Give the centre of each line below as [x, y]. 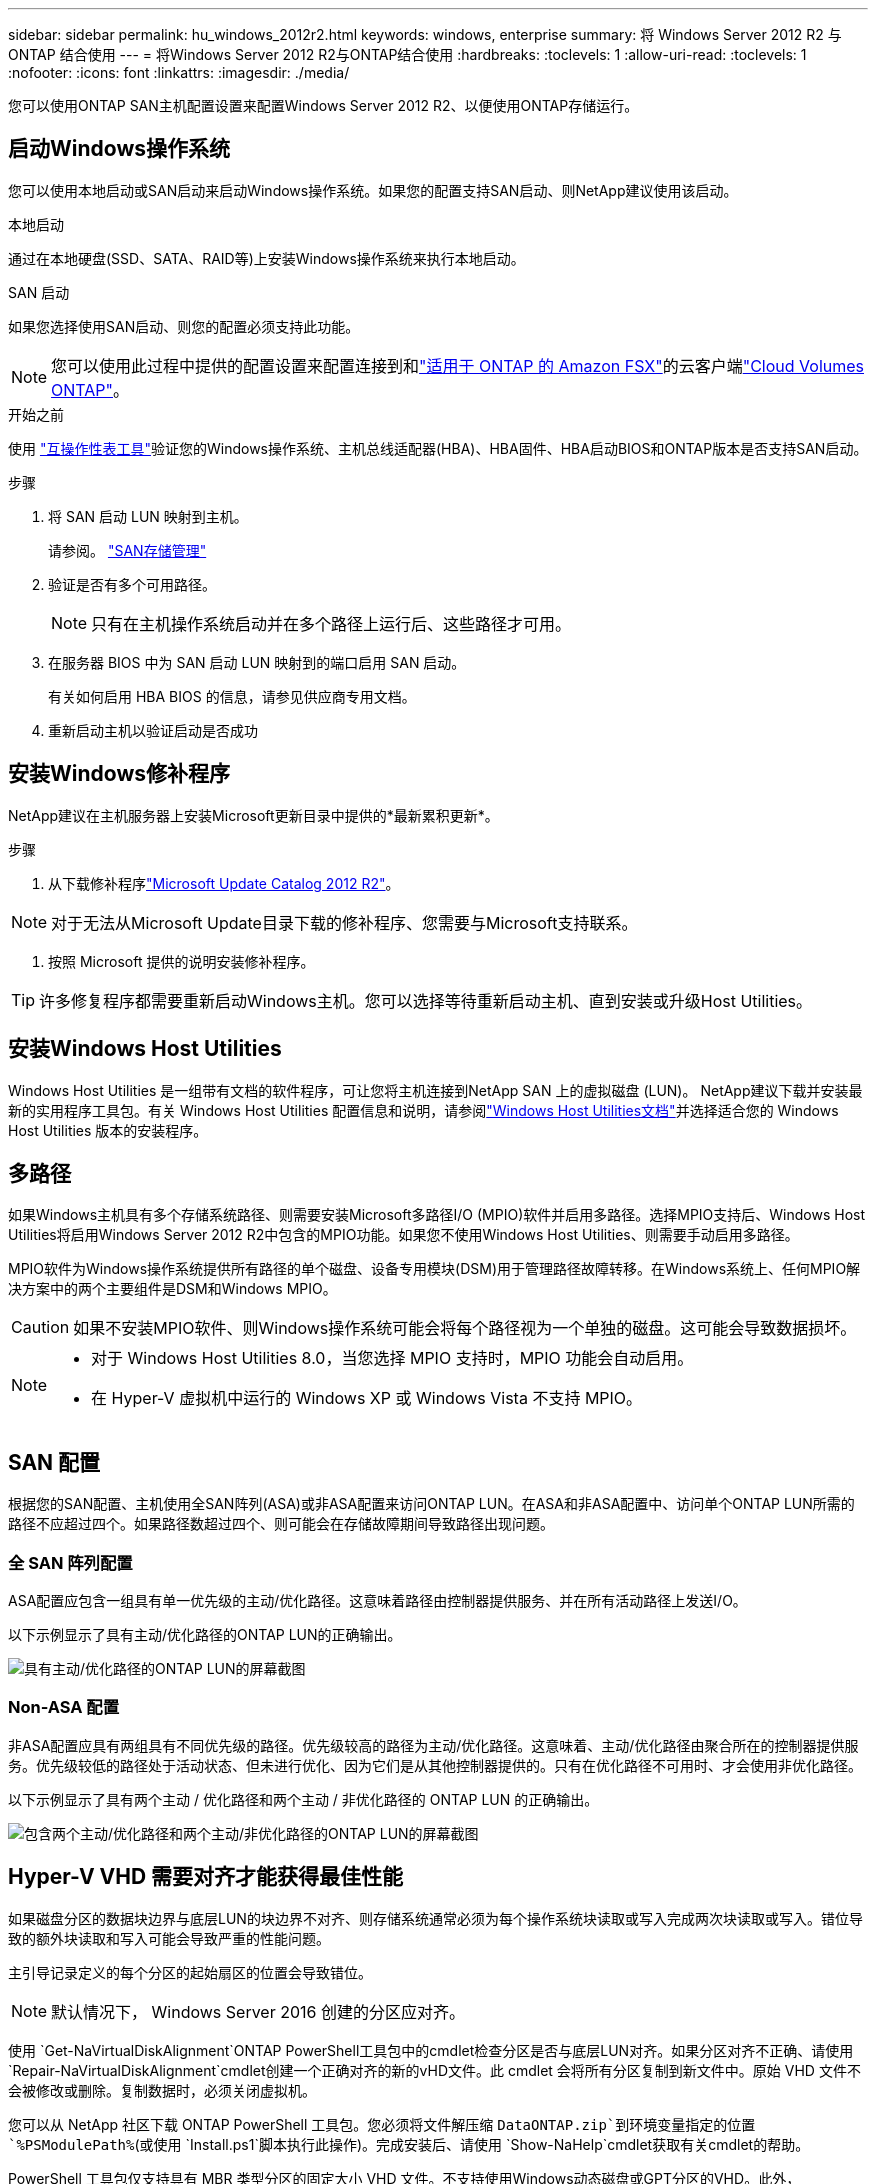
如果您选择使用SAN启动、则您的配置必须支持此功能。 [184, 326]
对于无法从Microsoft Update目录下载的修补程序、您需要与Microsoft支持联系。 [344, 922]
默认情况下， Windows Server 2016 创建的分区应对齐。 [258, 2011]
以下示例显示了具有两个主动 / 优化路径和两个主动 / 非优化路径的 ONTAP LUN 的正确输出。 [303, 1799]
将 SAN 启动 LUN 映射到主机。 [148, 516]
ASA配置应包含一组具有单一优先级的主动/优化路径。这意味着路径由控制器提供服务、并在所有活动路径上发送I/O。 [377, 1600]
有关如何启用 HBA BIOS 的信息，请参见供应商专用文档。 [232, 696]
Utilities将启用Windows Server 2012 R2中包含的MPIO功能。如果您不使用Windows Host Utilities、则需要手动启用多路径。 [403, 1235]
